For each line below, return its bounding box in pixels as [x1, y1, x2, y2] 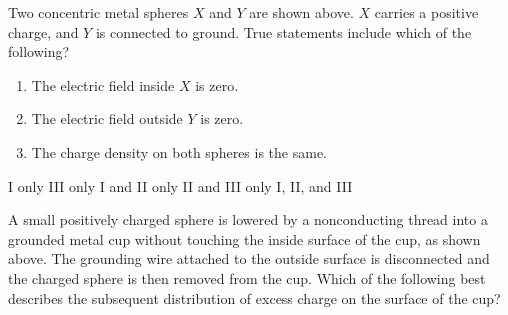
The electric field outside [31, 108, 183, 129]
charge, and [8, 21, 79, 42]
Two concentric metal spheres [8, 2, 189, 22]
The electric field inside [31, 74, 175, 95]
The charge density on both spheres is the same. [31, 141, 327, 162]
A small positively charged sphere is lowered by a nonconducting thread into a [8, 209, 488, 230]
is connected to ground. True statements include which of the [95, 21, 472, 42]
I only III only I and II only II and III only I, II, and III [8, 175, 353, 196]
